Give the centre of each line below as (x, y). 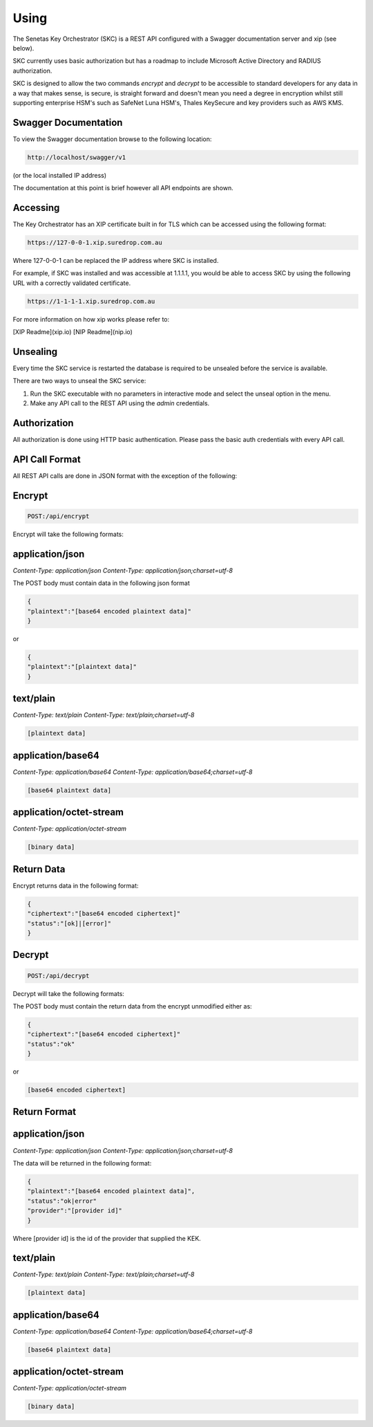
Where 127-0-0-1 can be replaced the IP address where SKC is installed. (116, 261)
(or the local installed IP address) (60, 175)
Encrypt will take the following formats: (68, 534)
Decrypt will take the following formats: (68, 993)
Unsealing (35, 352)
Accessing (36, 208)
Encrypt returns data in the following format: (76, 885)
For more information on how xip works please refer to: (91, 319)
